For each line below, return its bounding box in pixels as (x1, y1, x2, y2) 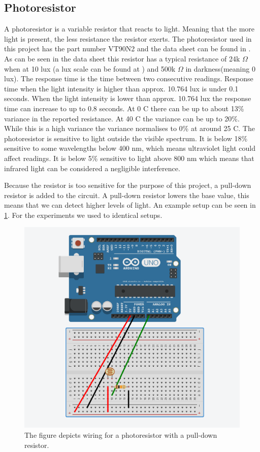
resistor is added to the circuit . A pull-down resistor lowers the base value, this (4, 189, 249, 200)
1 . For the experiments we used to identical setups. (4, 209, 162, 220)
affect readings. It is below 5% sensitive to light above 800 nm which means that (4, 152, 254, 163)
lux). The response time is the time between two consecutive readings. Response (4, 73, 253, 84)
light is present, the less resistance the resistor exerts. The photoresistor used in (4, 33, 252, 44)
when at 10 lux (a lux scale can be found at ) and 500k (4, 63, 176, 74)
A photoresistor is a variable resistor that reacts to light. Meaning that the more (4, 23, 255, 34)
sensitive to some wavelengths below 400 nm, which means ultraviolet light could (4, 143, 256, 153)
